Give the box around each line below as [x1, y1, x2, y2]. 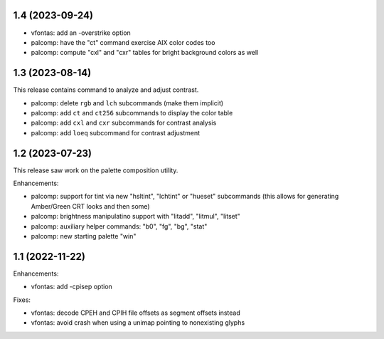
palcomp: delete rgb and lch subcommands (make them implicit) [31, 98, 224, 107]
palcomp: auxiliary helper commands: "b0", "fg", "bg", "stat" [31, 221, 208, 231]
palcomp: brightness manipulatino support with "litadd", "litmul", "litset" [31, 212, 241, 221]
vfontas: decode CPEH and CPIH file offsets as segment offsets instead [31, 308, 241, 317]
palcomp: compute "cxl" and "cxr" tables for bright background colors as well [31, 48, 259, 57]
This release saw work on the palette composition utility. [13, 166, 178, 174]
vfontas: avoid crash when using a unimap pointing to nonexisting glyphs [31, 318, 245, 327]
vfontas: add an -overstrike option [31, 28, 131, 37]
